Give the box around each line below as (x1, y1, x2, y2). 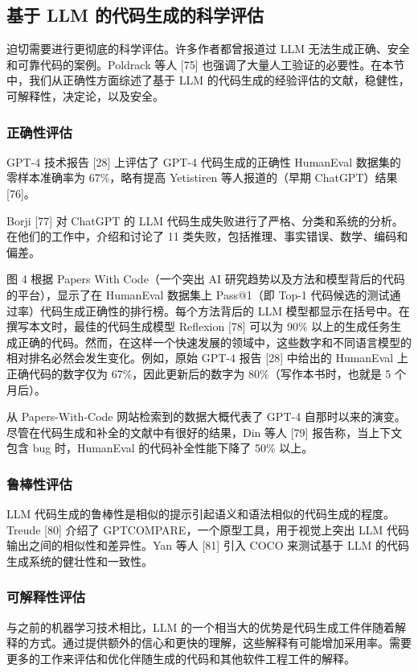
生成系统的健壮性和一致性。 (6, 552, 153, 569)
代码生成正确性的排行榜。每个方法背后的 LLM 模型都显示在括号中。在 (39, 302, 410, 319)
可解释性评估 (6, 587, 86, 607)
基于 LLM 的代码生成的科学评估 (6, 2, 264, 27)
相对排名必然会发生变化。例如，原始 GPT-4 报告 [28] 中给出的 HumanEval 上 (6, 349, 408, 366)
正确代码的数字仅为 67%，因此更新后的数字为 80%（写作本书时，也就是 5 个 (6, 365, 406, 381)
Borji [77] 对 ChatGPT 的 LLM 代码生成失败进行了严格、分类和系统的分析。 (6, 212, 404, 229)
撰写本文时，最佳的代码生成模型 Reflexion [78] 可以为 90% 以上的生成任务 (6, 318, 391, 335)
